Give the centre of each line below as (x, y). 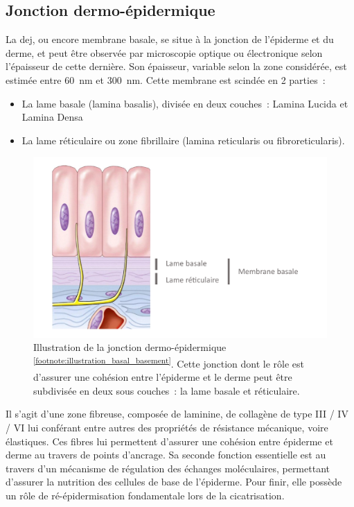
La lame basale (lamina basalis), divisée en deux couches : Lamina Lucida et (185, 103)
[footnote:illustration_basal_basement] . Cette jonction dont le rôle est (169, 362)
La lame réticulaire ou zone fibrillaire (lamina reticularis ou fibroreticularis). (183, 140)
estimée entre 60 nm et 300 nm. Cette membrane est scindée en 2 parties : (166, 79)
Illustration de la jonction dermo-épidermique (130, 347)
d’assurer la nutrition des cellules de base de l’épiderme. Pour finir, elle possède (174, 482)
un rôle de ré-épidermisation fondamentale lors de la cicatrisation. (145, 495)
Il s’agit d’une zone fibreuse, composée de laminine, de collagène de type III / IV (177, 414)
